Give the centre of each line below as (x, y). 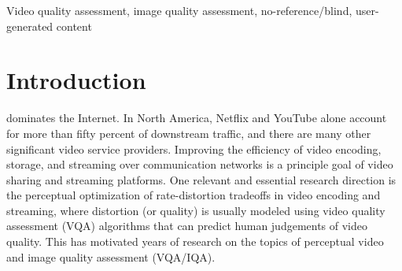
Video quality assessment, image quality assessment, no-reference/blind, (179, 10)
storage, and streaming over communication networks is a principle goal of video (200, 164)
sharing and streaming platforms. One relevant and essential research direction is (201, 179)
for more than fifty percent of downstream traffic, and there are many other (189, 133)
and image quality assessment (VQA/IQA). (111, 256)
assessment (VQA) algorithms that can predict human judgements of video (187, 226)
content (74, 26)
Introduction (76, 80)
